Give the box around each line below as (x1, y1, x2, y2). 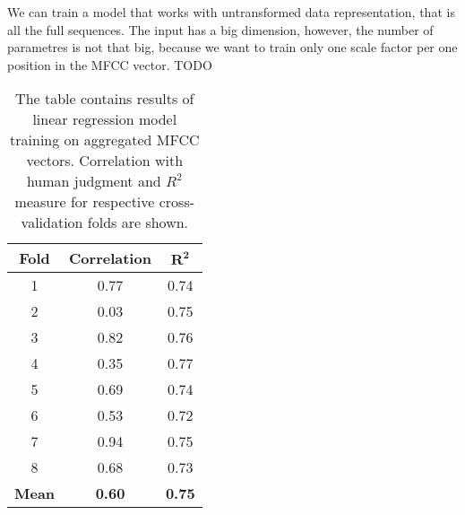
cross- (159, 191, 195, 213)
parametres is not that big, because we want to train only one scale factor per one (7, 38, 458, 57)
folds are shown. (87, 212, 189, 233)
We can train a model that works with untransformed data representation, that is (7, 3, 455, 21)
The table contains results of (15, 88, 194, 109)
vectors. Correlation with (26, 150, 184, 171)
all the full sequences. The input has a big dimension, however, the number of (7, 20, 434, 39)
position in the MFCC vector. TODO (7, 55, 212, 74)
